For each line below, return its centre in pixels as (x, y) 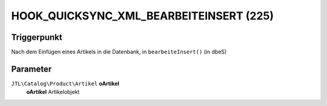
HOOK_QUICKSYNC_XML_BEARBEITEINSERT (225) (143, 16)
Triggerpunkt (37, 37)
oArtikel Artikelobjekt (53, 92)
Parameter (31, 69)
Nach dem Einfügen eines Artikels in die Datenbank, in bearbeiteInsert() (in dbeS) (119, 52)
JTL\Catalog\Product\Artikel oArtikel (65, 83)
